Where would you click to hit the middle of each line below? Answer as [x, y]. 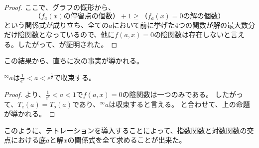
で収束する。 [74, 77]
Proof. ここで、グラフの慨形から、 [60, 7]
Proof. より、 [25, 94]
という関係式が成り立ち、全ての [56, 25]
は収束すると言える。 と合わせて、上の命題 [179, 104]
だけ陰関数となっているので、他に [60, 34]
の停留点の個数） [91, 16]
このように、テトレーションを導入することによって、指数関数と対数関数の [126, 130]
